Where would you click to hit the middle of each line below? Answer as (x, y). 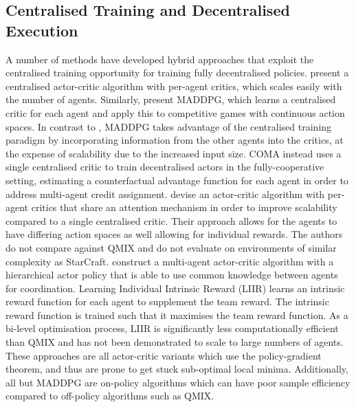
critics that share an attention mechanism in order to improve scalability (184, 207)
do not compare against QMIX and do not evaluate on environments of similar (171, 247)
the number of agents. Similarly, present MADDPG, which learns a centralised (171, 99)
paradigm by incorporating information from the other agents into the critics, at (175, 140)
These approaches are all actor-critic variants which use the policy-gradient (164, 355)
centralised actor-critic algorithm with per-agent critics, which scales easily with (174, 86)
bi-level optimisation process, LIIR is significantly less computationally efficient (172, 328)
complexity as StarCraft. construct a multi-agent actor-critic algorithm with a (170, 261)
